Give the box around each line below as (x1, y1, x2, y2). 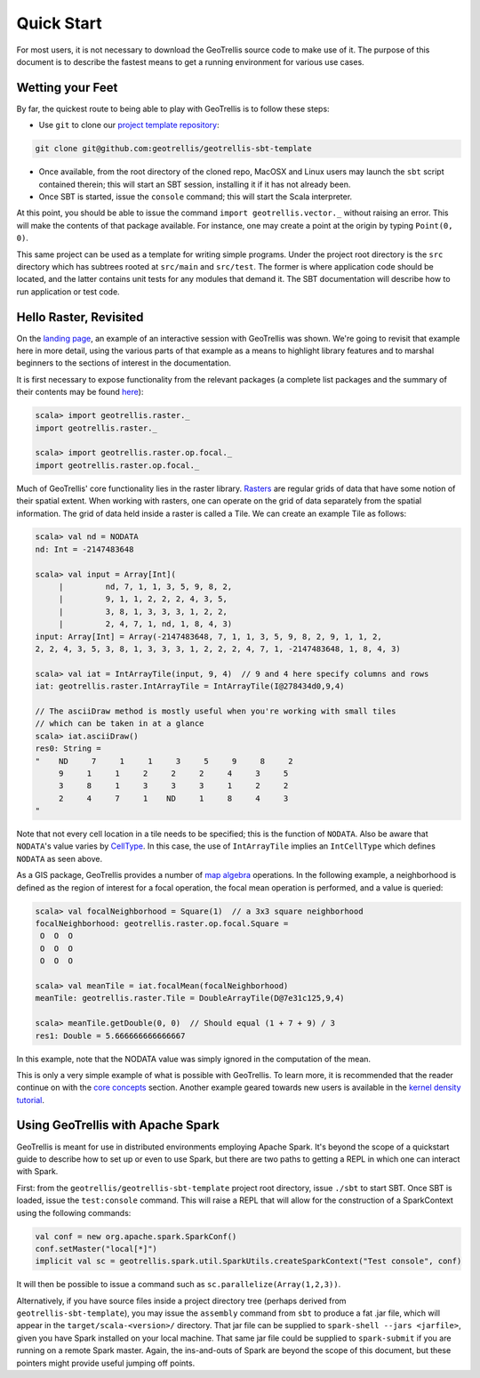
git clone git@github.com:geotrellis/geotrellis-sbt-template (35, 143, 312, 154)
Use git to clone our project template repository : (38, 120, 220, 131)
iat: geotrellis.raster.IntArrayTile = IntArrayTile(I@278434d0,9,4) (35, 681, 345, 691)
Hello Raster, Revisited (16, 310, 144, 325)
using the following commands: (16, 1207, 132, 1218)
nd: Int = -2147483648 (35, 544, 134, 554)
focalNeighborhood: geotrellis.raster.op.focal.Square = (35, 919, 289, 929)
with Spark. (16, 1166, 59, 1177)
